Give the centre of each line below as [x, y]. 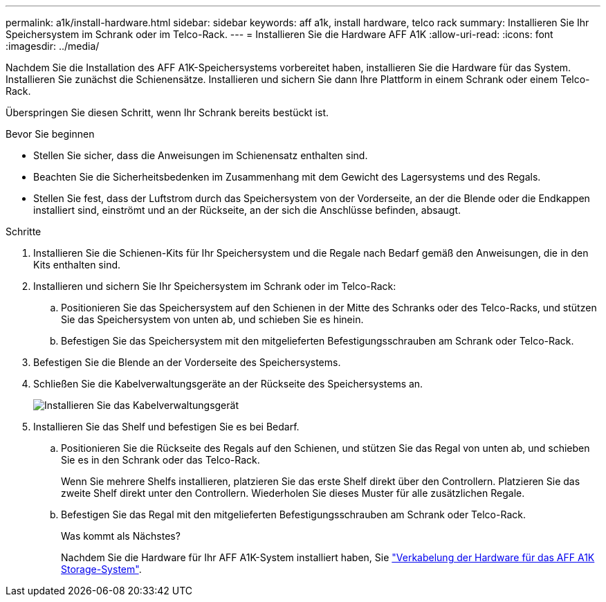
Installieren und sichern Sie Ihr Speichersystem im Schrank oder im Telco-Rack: [215, 286]
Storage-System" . [101, 569]
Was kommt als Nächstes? [121, 536]
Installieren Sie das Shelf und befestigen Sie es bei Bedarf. [166, 427]
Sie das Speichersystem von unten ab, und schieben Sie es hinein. [212, 319]
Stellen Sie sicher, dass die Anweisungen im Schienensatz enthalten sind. [201, 155]
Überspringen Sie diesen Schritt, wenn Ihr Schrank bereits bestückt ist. [167, 112]
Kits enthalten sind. [77, 265]
